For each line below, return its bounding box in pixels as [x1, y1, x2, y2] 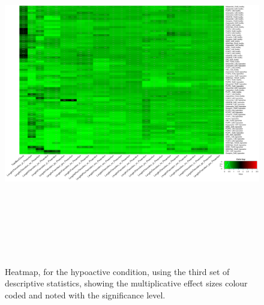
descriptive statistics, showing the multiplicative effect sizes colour [5, 277, 248, 289]
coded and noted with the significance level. [5, 288, 166, 301]
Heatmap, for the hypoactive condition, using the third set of [5, 265, 230, 277]
